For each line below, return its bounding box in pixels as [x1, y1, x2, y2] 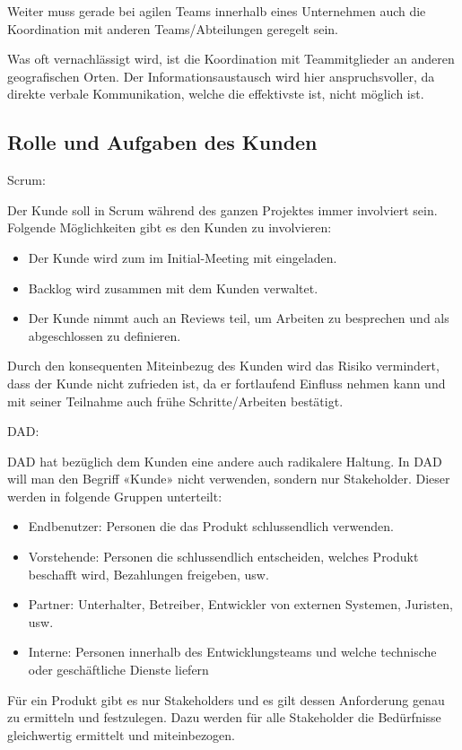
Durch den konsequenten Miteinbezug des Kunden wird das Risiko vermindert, [7, 356, 440, 375]
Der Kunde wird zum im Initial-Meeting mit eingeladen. [28, 248, 337, 266]
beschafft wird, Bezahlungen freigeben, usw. [28, 564, 269, 583]
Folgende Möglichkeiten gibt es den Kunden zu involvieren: [7, 218, 332, 237]
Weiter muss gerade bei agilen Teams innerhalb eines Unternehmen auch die [7, 2, 426, 20]
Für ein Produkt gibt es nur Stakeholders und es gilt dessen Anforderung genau [7, 690, 445, 709]
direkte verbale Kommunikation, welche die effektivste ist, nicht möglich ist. [7, 84, 424, 103]
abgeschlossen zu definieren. [28, 326, 181, 344]
